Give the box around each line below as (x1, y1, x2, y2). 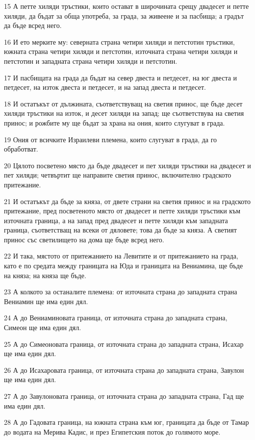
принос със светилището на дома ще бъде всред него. (4, 234, 164, 244)
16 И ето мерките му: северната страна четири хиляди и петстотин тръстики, (4, 36, 235, 47)
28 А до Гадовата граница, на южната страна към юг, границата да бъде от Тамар (4, 417, 249, 427)
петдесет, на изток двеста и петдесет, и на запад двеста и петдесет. (4, 82, 206, 92)
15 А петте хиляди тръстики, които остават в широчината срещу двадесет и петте (4, 1, 249, 11)
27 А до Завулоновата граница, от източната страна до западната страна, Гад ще (4, 391, 244, 401)
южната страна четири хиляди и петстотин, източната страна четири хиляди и (4, 46, 238, 56)
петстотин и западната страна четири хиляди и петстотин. (4, 55, 178, 66)
